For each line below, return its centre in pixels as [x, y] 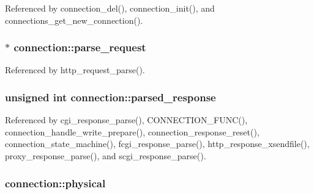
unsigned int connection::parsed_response [110, 97]
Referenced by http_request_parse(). [75, 70]
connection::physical [55, 183]
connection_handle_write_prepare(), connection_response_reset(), [132, 131]
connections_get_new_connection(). [74, 20]
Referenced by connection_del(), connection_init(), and [110, 8]
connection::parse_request [80, 47]
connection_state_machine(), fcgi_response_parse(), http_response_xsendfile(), [157, 144]
